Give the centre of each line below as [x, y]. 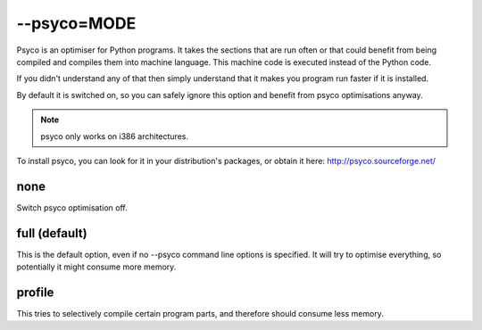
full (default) [52, 233]
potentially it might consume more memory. [96, 267]
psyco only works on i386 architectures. [115, 136]
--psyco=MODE [76, 23]
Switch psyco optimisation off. [72, 207]
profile [35, 292]
